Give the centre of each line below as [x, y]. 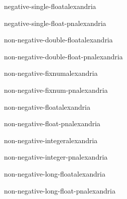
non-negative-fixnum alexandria [51, 73]
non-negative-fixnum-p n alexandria [56, 90]
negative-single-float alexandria [50, 6]
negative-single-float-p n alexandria [55, 23]
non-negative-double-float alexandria [59, 40]
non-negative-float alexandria [47, 106]
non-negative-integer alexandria [51, 140]
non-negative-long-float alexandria [55, 173]
